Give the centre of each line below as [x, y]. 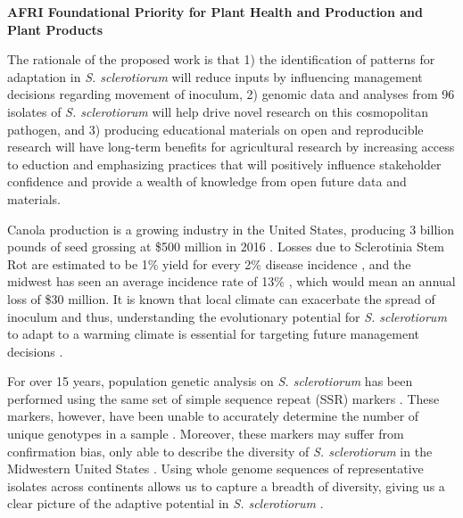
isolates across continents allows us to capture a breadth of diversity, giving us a [226, 485]
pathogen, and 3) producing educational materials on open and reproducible [215, 129]
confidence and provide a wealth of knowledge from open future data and [207, 181]
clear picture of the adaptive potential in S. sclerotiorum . [165, 503]
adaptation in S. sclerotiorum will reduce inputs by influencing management [215, 76]
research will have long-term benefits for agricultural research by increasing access [231, 147]
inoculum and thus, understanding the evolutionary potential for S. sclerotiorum [227, 316]
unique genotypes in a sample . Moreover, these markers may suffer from [206, 434]
